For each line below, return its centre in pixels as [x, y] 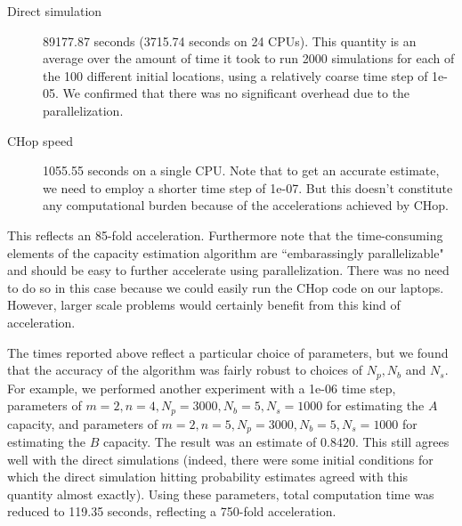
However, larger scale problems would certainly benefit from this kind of [204, 305]
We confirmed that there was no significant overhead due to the [236, 93]
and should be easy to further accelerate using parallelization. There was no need [228, 270]
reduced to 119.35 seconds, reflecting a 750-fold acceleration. [172, 511]
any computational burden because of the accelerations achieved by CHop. [246, 205]
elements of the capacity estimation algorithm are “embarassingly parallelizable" [226, 252]
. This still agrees [402, 442]
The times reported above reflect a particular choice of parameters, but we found [228, 352]
